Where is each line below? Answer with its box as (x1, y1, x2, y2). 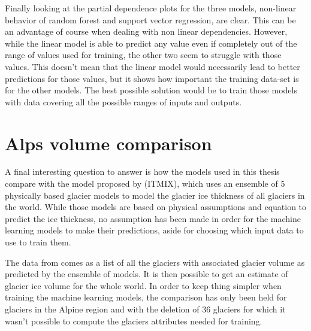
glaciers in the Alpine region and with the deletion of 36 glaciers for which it (5, 303, 286, 315)
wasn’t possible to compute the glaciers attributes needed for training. (5, 314, 262, 327)
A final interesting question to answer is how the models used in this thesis (5, 165, 280, 178)
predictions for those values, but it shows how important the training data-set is (5, 72, 299, 84)
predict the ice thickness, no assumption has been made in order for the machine (5, 212, 301, 224)
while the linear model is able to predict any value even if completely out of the (5, 37, 297, 49)
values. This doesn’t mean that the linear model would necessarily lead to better (5, 60, 300, 72)
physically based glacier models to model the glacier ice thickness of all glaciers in (5, 189, 305, 201)
